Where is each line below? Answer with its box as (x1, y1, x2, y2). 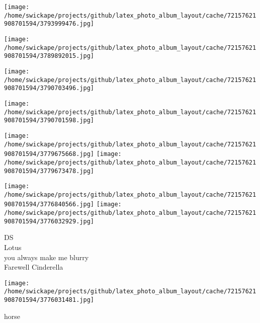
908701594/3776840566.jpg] (4, 201, 94, 208)
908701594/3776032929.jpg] (4, 217, 94, 225)
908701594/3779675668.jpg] (4, 150, 94, 158)
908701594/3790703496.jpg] (4, 85, 94, 92)
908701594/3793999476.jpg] (4, 20, 94, 28)
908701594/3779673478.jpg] (4, 167, 94, 175)
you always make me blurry (4, 252, 89, 262)
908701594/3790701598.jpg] (4, 117, 94, 124)
